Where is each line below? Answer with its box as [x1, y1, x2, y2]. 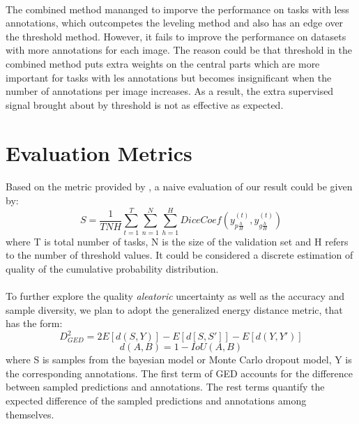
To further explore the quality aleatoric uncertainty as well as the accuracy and [6, 289, 345, 303]
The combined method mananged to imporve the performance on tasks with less [6, 1, 349, 16]
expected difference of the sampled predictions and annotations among [6, 393, 307, 408]
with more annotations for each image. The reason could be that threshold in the [6, 43, 352, 57]
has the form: [6, 316, 63, 331]
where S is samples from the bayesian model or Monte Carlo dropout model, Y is [6, 352, 352, 367]
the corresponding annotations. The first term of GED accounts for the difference [6, 365, 353, 380]
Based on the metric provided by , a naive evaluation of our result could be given [6, 179, 353, 194]
